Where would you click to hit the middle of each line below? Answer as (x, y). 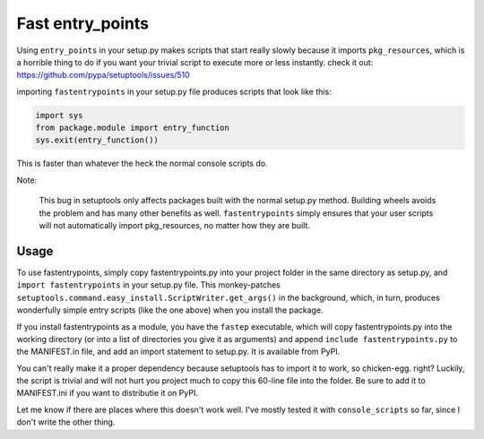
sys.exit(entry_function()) (97, 140)
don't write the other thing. (66, 422)
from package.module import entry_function (133, 128)
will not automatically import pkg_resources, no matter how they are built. (175, 226)
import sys (59, 115)
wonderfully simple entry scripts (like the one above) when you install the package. (170, 310)
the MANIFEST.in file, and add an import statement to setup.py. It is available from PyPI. (178, 352)
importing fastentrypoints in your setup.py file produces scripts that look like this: (174, 91)
